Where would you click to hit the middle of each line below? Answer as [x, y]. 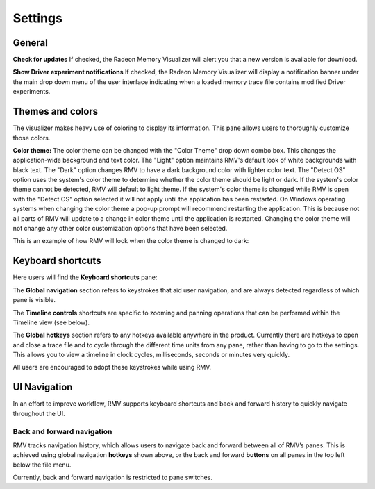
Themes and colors [56, 111]
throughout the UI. [39, 413]
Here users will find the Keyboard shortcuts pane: [85, 277]
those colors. [32, 138]
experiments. [32, 92]
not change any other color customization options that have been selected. [120, 229]
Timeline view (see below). [51, 322]
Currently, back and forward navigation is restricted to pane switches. [113, 478]
